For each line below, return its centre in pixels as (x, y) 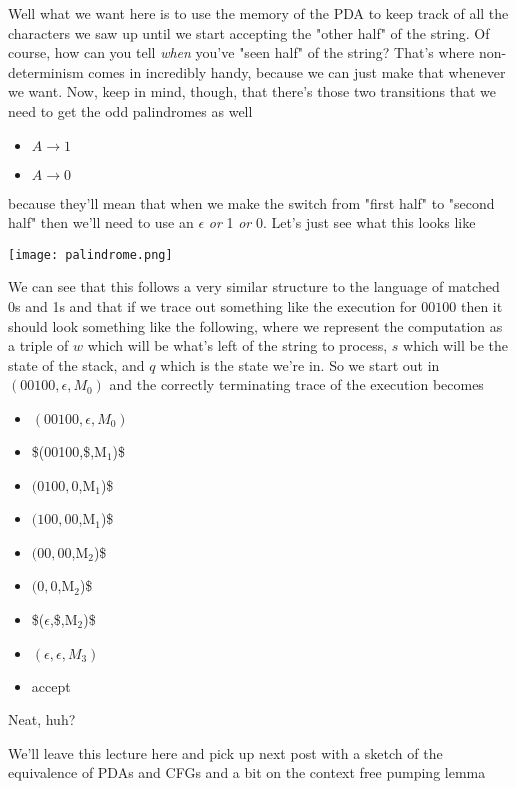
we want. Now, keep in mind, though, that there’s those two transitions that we (252, 91)
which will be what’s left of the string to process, (237, 345)
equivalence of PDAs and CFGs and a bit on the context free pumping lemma (247, 772)
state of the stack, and (76, 364)
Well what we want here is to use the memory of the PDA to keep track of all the (258, 13)
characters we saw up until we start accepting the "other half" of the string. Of (249, 32)
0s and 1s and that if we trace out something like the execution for (212, 306)
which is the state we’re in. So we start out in (300, 364)
